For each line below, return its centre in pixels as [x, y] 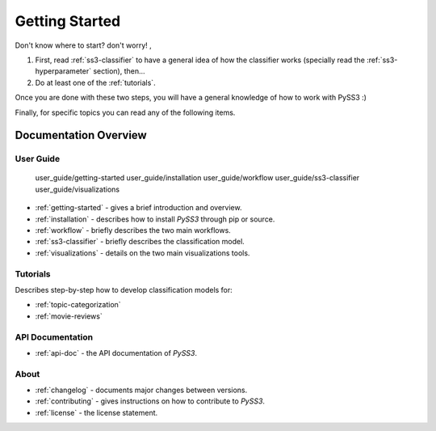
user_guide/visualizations [78, 189]
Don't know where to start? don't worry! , [84, 45]
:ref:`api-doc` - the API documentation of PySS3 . [116, 353]
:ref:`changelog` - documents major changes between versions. [141, 390]
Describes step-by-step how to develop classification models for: [124, 289]
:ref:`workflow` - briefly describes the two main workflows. [133, 230]
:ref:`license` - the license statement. [96, 412]
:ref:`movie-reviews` [69, 316]
